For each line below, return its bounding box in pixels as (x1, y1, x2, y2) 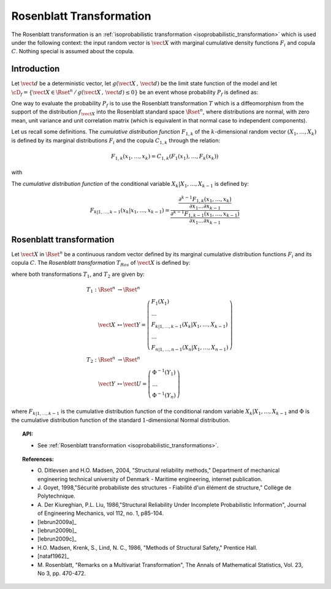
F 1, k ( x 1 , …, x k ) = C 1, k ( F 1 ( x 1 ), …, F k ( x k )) (110, 153, 219, 161)
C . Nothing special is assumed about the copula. (11, 48, 134, 55)
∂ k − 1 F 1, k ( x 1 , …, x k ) (178, 194, 232, 204)
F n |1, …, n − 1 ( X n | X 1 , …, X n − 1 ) (151, 344, 229, 352)
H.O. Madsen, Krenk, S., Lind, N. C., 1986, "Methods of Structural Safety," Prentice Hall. (37, 544, 257, 551)
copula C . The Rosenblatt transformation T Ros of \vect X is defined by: (11, 259, 191, 268)
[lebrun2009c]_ (37, 535, 77, 542)
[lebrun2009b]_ (37, 527, 77, 534)
